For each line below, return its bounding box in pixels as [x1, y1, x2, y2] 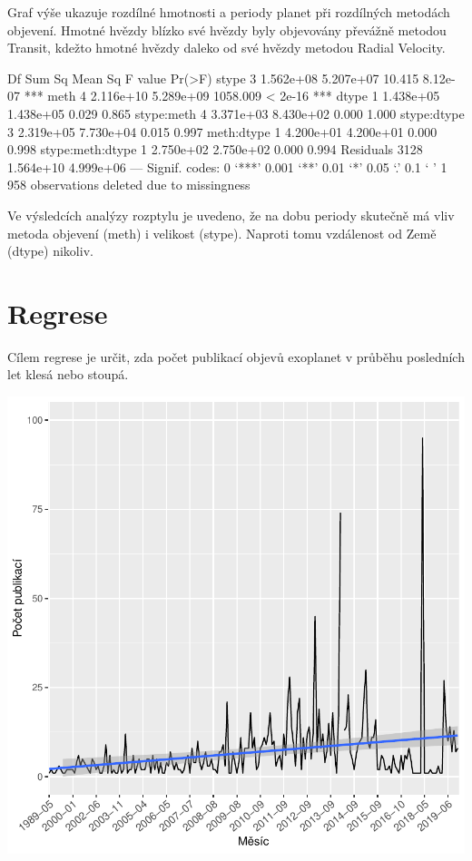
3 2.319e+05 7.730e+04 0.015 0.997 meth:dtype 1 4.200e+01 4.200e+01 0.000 [7, 122, 438, 141]
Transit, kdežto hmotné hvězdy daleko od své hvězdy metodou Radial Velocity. [7, 38, 446, 57]
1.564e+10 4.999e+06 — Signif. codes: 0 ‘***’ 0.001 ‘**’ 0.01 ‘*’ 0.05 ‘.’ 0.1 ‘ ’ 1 [7, 157, 447, 176]
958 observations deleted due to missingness [7, 175, 251, 194]
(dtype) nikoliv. [7, 241, 93, 260]
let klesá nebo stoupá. [7, 365, 129, 384]
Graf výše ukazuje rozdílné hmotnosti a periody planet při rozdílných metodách [7, 3, 450, 21]
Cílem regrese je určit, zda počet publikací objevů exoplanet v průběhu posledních [7, 347, 465, 366]
